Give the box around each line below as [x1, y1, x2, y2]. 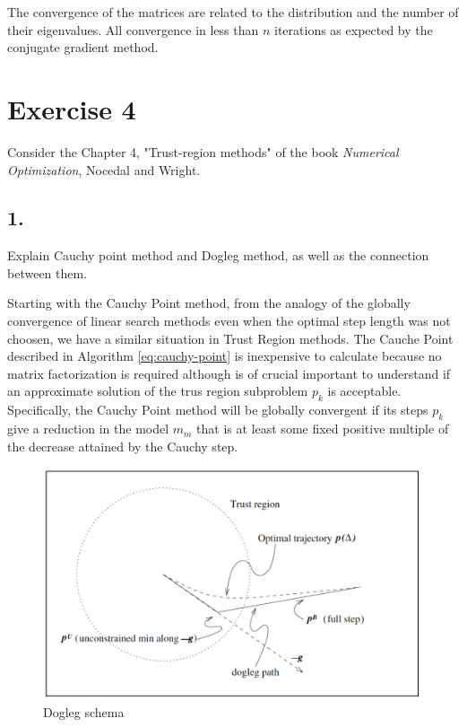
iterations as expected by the [274, 20, 433, 39]
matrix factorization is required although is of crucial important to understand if [7, 363, 451, 382]
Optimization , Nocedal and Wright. [7, 160, 201, 179]
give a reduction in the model [7, 419, 169, 438]
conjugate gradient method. [7, 38, 159, 57]
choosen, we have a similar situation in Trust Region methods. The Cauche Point [7, 328, 454, 347]
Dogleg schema [43, 702, 125, 721]
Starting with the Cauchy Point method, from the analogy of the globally [7, 293, 411, 312]
